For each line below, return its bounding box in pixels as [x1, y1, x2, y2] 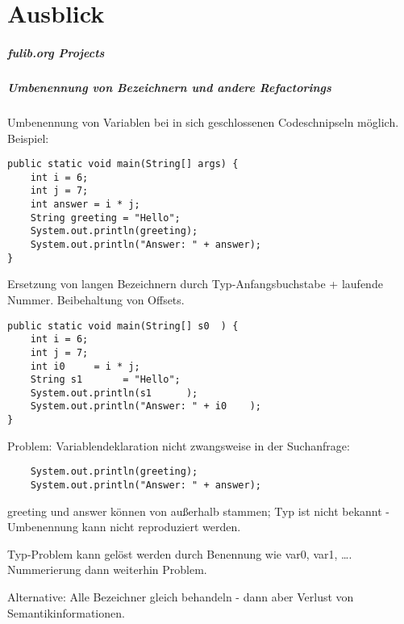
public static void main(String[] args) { [7, 158, 239, 170]
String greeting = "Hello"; [30, 211, 181, 224]
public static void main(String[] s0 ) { [7, 320, 239, 332]
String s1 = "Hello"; [30, 374, 181, 386]
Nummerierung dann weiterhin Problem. [7, 561, 207, 578]
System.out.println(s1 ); [30, 387, 198, 399]
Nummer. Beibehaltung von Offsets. [7, 291, 185, 308]
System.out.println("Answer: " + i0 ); [30, 400, 261, 413]
